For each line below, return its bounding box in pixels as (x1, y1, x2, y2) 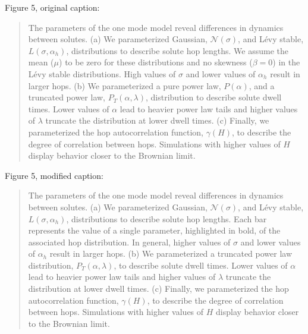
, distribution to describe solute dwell (146, 91, 282, 103)
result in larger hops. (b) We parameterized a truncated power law (49, 247, 293, 260)
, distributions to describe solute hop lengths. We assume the (66, 44, 289, 56)
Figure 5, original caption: (5, 1, 100, 13)
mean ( (28, 56, 54, 68)
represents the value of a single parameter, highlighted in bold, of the (28, 224, 281, 237)
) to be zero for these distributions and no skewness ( (59, 56, 253, 68)
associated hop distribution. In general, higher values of (28, 235, 231, 248)
